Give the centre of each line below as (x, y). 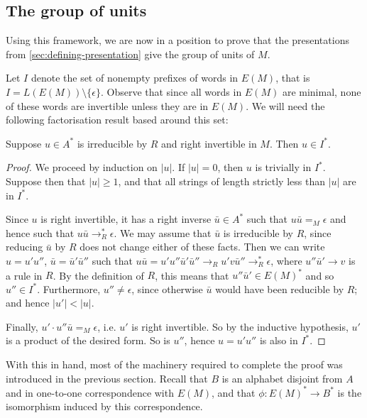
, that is (293, 78)
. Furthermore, (69, 288)
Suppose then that (46, 181)
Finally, (22, 326)
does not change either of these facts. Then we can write (202, 247)
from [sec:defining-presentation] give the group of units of (130, 54)
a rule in (24, 275)
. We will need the (285, 105)
